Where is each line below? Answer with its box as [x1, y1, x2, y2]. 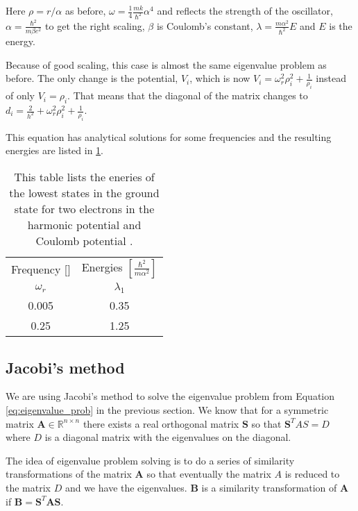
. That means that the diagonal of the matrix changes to [67, 88, 308, 103]
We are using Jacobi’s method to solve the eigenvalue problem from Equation [6, 389, 335, 403]
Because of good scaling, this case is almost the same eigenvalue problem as [6, 57, 327, 72]
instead [316, 71, 346, 85]
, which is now [189, 71, 250, 85]
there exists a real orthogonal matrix [83, 416, 239, 430]
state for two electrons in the [14, 201, 155, 217]
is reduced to [284, 467, 340, 481]
